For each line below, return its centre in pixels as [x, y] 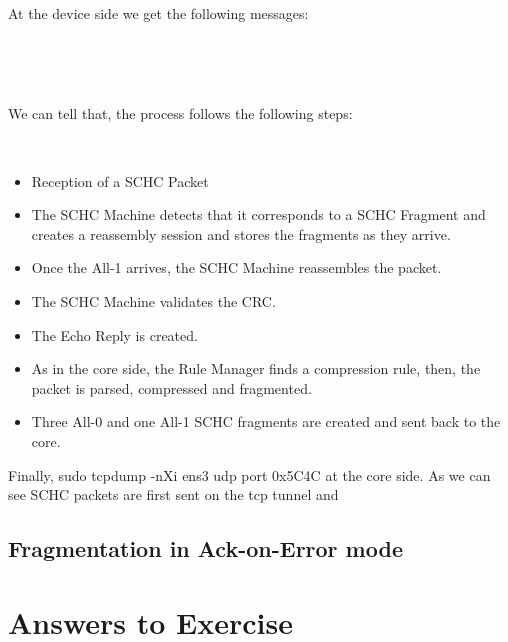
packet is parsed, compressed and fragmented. [171, 387]
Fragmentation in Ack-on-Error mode [205, 548]
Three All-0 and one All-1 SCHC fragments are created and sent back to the [266, 421]
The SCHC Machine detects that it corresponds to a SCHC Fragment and [258, 214]
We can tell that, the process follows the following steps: [180, 113]
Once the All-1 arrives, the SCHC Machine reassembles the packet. [236, 267]
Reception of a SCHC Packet [120, 180]
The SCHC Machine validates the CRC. [153, 300]
